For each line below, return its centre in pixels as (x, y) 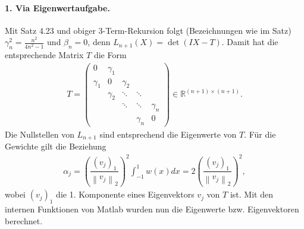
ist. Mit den (251, 194)
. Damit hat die (250, 42)
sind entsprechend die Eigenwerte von (168, 134)
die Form (110, 55)
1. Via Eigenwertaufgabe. (57, 7)
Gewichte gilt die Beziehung (56, 146)
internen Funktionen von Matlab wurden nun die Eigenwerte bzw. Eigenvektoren (152, 209)
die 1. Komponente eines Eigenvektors (125, 194)
